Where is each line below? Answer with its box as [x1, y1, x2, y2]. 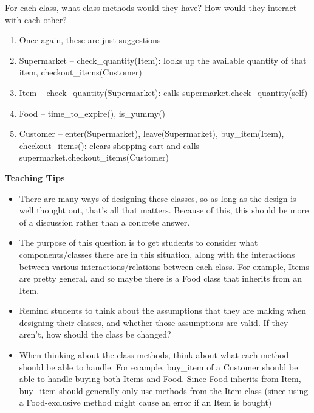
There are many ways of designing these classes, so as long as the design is [19, 192, 296, 204]
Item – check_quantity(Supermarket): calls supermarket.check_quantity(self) [19, 86, 308, 99]
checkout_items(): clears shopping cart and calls [19, 139, 200, 151]
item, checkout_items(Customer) [19, 66, 142, 78]
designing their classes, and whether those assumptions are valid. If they [19, 316, 288, 328]
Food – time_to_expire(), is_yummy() [19, 106, 166, 119]
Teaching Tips [5, 171, 65, 184]
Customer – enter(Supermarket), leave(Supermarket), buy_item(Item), [19, 127, 284, 140]
